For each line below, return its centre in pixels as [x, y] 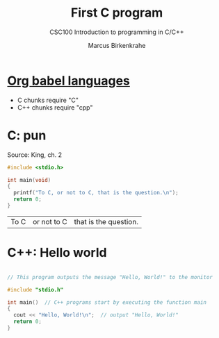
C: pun [27, 135]
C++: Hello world [57, 253]
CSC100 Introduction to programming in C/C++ [117, 32]
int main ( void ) [29, 180]
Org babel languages [69, 81]
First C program [117, 13]
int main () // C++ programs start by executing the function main [107, 302]
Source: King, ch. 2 [35, 155]
